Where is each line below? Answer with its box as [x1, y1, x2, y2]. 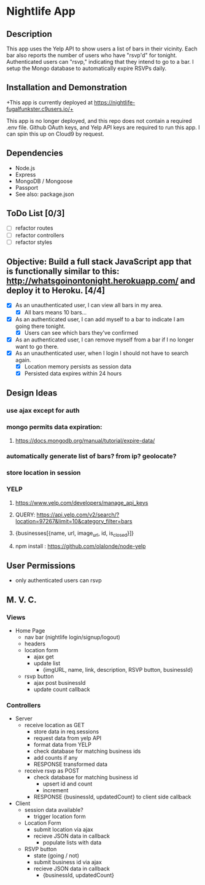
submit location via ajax [33, 826, 93, 833]
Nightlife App [6, 4, 75, 18]
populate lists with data [42, 839, 102, 846]
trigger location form [33, 813, 86, 821]
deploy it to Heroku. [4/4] [6, 286, 106, 296]
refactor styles [15, 238, 52, 246]
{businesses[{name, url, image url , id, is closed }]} [15, 529, 134, 538]
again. [15, 356, 31, 364]
